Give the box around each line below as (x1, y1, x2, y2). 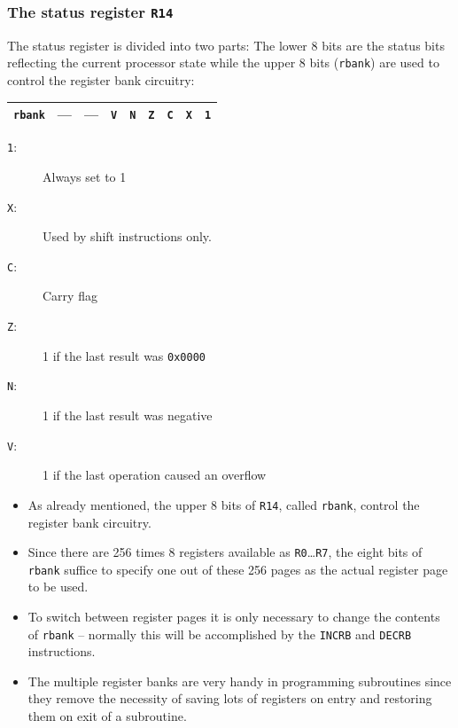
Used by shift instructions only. (43, 227, 212, 246)
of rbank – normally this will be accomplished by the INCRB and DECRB (27, 624, 412, 643)
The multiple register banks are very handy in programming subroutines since (27, 671, 452, 690)
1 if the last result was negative (43, 406, 213, 424)
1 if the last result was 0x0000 (43, 346, 206, 364)
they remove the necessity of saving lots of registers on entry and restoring (27, 689, 432, 708)
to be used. (27, 577, 89, 596)
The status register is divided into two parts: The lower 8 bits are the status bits (7, 35, 445, 54)
